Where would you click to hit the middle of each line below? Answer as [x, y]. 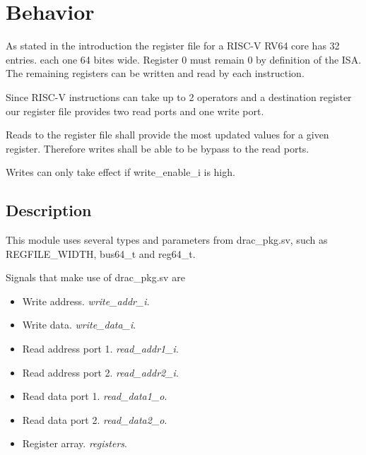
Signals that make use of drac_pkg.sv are [95, 277]
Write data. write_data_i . [79, 325]
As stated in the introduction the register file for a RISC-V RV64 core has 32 [173, 46]
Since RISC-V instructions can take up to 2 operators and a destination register [179, 96]
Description [49, 210]
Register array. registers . [75, 443]
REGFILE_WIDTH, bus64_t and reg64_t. [101, 253]
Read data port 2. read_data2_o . [95, 419]
